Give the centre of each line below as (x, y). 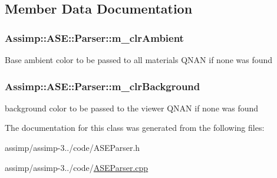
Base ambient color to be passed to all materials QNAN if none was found (139, 60)
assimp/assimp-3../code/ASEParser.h (72, 147)
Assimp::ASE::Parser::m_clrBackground (103, 86)
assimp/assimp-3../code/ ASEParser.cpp (77, 167)
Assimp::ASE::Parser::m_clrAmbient (94, 37)
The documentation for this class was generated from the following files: (135, 128)
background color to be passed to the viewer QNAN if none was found (132, 108)
